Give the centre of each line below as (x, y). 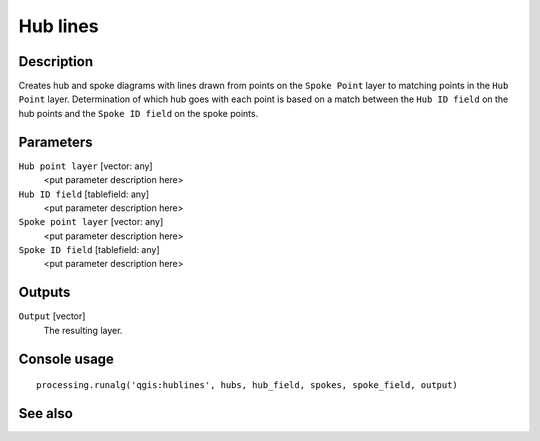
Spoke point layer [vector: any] (91, 222)
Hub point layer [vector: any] (86, 166)
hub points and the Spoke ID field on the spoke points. (138, 113)
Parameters (55, 141)
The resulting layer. (83, 330)
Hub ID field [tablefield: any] (84, 194)
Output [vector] (52, 316)
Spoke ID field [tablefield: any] (89, 250)
